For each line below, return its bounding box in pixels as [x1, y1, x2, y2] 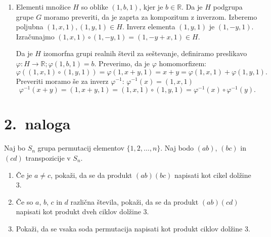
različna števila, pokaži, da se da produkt [70, 196, 199, 207]
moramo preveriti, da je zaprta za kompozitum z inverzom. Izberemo [43, 11, 257, 22]
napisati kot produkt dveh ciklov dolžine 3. [16, 206, 149, 217]
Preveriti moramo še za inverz [16, 75, 109, 86]
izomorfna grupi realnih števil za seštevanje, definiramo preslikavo [43, 48, 247, 59]
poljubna [16, 21, 43, 32]
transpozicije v [25, 152, 71, 163]
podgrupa [213, 2, 243, 12]
